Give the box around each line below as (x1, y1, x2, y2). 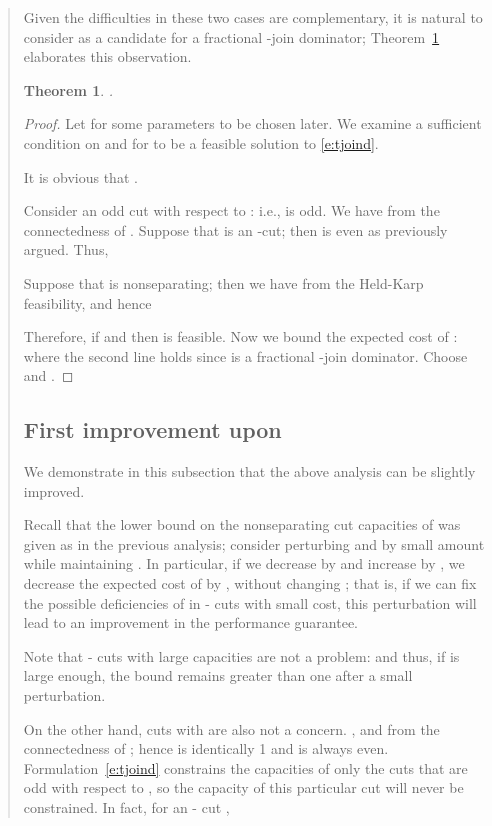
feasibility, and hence (23, 292, 152, 313)
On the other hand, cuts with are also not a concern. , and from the (23, 718, 440, 739)
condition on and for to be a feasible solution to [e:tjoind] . (23, 132, 379, 153)
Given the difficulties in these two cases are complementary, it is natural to (23, 7, 483, 27)
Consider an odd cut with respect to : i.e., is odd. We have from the (23, 200, 440, 221)
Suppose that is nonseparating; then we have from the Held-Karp (23, 272, 424, 293)
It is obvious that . (23, 166, 138, 187)
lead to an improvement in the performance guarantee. (23, 612, 359, 633)
